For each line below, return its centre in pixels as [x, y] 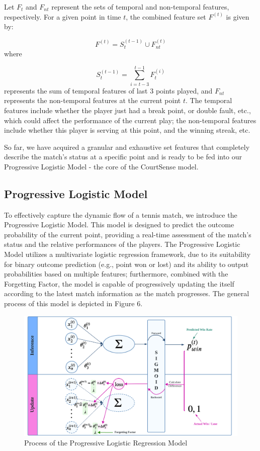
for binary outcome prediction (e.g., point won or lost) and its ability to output [126, 264]
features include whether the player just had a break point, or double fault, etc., [127, 110]
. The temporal [209, 100]
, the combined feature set [166, 16]
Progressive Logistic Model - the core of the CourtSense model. [101, 166]
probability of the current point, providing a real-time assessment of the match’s [128, 234]
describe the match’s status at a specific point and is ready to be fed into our [123, 157]
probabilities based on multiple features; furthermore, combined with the [116, 274]
